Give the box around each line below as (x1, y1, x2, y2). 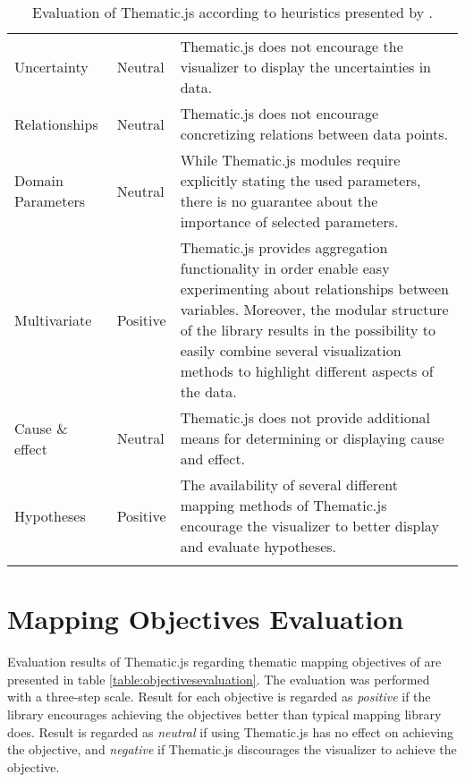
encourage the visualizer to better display (180, 515, 439, 536)
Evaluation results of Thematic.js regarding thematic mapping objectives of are (7, 652, 442, 671)
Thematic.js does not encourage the (180, 36, 403, 56)
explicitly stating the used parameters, (180, 170, 421, 191)
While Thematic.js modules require (180, 149, 401, 170)
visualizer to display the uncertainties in (180, 56, 432, 77)
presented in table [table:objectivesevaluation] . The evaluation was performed (7, 669, 430, 688)
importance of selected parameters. (180, 211, 399, 232)
